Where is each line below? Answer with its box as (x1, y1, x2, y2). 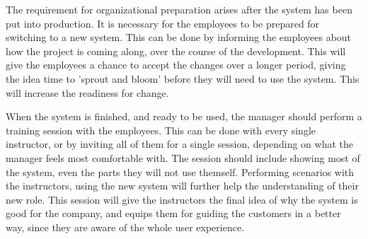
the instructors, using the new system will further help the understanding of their (6, 178, 359, 193)
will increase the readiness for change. (6, 85, 169, 100)
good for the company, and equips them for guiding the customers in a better (6, 206, 341, 221)
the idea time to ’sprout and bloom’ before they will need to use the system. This (6, 71, 360, 86)
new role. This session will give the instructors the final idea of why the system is (6, 192, 358, 206)
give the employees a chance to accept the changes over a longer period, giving (6, 57, 346, 72)
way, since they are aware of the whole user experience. (6, 219, 245, 234)
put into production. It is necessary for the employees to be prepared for (6, 16, 320, 30)
